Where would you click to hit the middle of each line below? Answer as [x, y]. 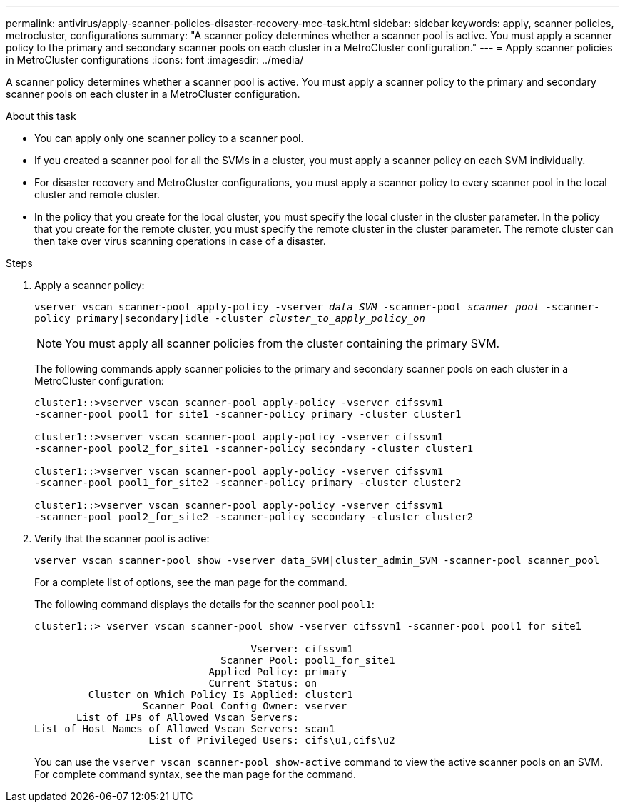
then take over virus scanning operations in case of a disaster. [180, 241]
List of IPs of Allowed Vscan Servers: [188, 717]
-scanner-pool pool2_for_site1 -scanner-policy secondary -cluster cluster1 [254, 448]
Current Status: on [263, 683]
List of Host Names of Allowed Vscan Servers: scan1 [185, 729]
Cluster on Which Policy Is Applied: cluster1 [220, 695]
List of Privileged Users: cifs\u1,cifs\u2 [272, 740]
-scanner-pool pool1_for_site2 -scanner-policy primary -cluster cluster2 [248, 483]
